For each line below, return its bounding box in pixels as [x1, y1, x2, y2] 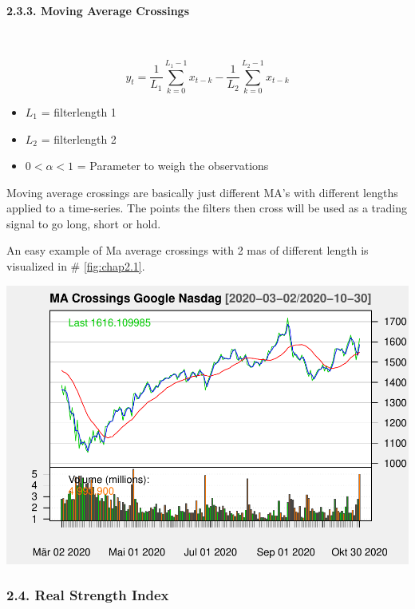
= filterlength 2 [41, 130, 117, 147]
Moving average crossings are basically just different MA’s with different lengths [6, 184, 398, 200]
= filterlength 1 [41, 103, 117, 120]
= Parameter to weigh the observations [77, 157, 269, 174]
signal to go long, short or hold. [6, 215, 161, 231]
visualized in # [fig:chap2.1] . [6, 258, 145, 275]
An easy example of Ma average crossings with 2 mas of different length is [6, 242, 369, 259]
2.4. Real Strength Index [6, 585, 169, 605]
